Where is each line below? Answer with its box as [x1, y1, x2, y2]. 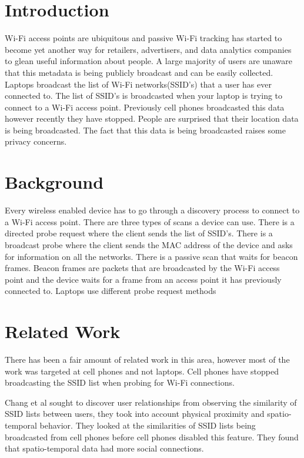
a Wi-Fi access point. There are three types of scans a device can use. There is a [5, 215, 295, 228]
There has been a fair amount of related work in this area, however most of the [5, 353, 290, 366]
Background [5, 170, 104, 194]
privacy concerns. [5, 135, 67, 148]
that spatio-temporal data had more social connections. [5, 442, 204, 454]
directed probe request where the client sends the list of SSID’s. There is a [5, 227, 273, 239]
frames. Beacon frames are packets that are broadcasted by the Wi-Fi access [5, 262, 280, 274]
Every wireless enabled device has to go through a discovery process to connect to [5, 204, 300, 216]
